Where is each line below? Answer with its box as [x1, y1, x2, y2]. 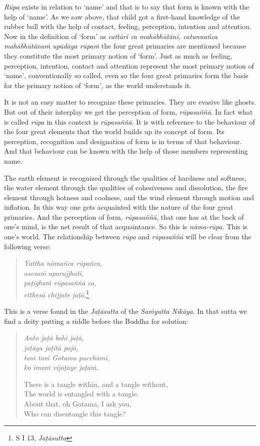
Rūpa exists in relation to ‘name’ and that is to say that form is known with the [4, 2, 249, 12]
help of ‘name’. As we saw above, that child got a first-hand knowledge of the [4, 11, 240, 22]
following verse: [4, 241, 51, 251]
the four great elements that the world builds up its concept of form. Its [4, 126, 224, 137]
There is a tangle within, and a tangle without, [23, 378, 168, 389]
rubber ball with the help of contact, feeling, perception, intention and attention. [4, 21, 251, 32]
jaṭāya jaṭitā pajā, [23, 342, 78, 353]
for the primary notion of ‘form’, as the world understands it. [4, 80, 192, 90]
